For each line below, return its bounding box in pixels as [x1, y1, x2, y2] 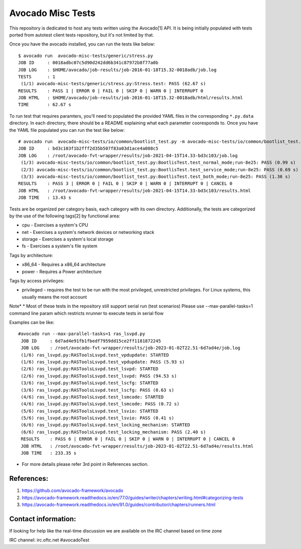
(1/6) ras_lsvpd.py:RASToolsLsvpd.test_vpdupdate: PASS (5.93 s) [21, 359, 185, 365]
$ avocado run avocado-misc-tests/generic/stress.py [18, 53, 153, 59]
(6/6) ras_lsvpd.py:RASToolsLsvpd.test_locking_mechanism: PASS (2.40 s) [21, 429, 206, 435]
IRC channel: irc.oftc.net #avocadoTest [9, 537, 90, 543]
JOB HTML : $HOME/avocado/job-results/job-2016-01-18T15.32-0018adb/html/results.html [18, 95, 243, 101]
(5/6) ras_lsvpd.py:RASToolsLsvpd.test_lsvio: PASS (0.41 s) [21, 415, 175, 421]
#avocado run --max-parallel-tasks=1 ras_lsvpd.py [18, 331, 145, 337]
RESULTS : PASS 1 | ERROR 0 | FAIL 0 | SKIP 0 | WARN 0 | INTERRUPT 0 [18, 88, 204, 94]
